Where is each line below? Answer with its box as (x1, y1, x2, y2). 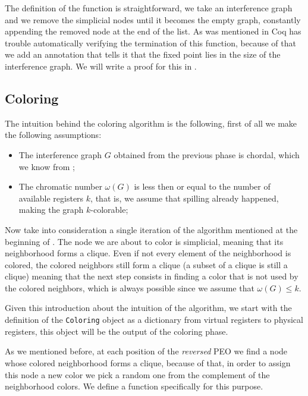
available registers (18, 191, 84, 204)
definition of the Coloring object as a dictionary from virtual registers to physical (5, 313, 303, 326)
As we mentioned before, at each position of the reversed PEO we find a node (5, 345, 288, 357)
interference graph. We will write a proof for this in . (5, 59, 197, 72)
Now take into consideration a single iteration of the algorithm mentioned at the (5, 223, 298, 235)
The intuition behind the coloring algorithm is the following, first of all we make (5, 117, 297, 129)
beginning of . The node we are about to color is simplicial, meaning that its (5, 235, 284, 247)
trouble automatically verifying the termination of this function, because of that (5, 36, 296, 49)
